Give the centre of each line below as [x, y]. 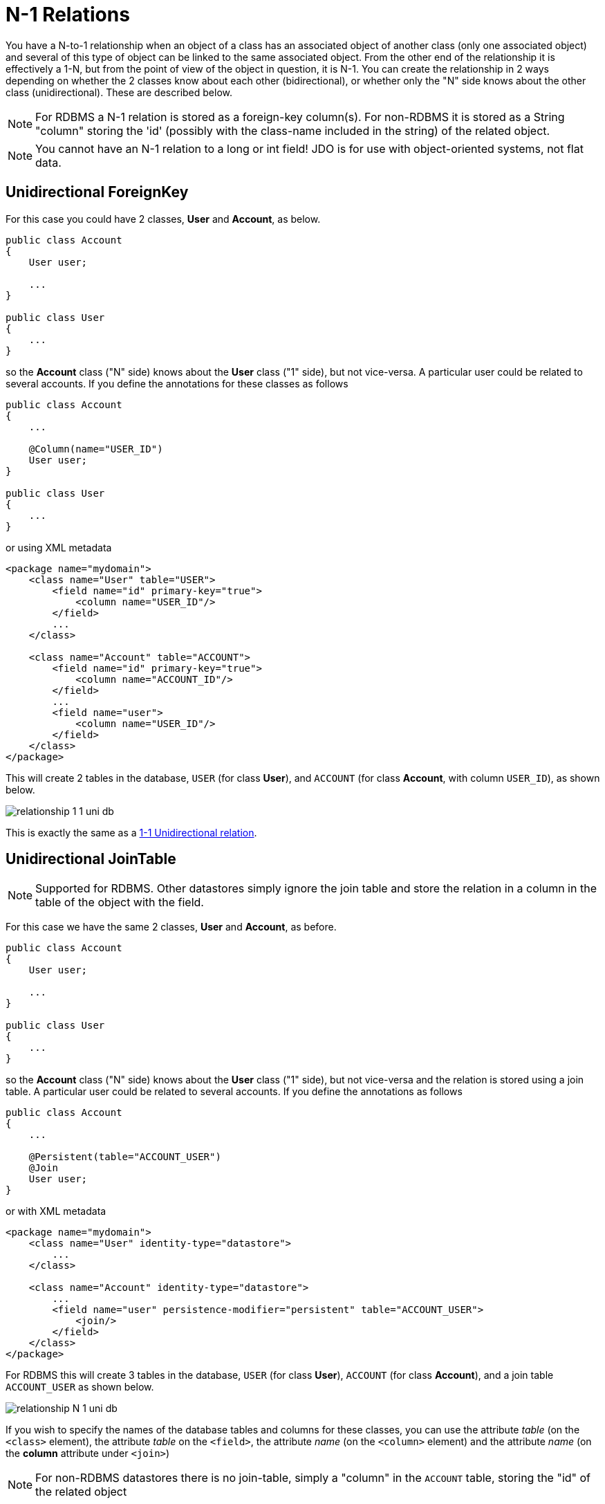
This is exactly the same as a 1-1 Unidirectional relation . [131, 832]
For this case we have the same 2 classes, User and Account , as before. [171, 927]
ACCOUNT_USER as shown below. [80, 1387]
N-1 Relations [68, 15]
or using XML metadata [59, 547]
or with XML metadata [56, 1211]
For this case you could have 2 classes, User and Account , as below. [163, 219]
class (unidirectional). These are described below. [119, 92]
